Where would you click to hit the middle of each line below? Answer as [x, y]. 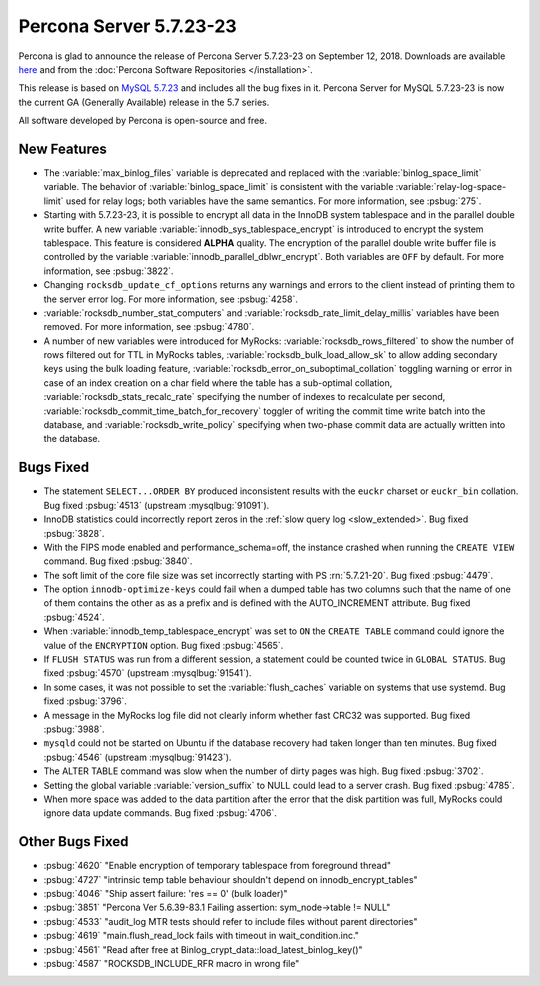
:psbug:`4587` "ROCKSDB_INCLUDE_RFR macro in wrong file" [171, 963]
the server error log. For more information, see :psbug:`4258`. [171, 299]
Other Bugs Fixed [73, 841]
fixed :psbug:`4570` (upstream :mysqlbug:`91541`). [147, 673]
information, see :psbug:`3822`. [108, 271]
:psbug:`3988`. [74, 729]
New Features [62, 148]
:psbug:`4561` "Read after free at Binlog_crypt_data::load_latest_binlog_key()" [203, 949]
